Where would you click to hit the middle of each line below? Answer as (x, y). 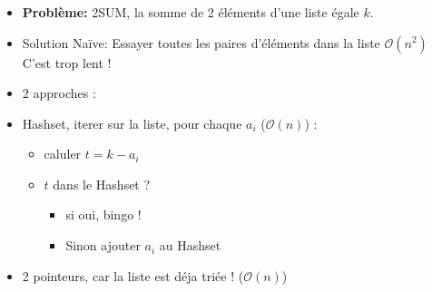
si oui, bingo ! (103, 214)
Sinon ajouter (103, 245)
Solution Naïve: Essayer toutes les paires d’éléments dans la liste (201, 42)
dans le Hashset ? (102, 184)
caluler (63, 154)
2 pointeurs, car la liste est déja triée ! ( (133, 275)
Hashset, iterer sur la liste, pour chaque (132, 123)
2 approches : (59, 93)
